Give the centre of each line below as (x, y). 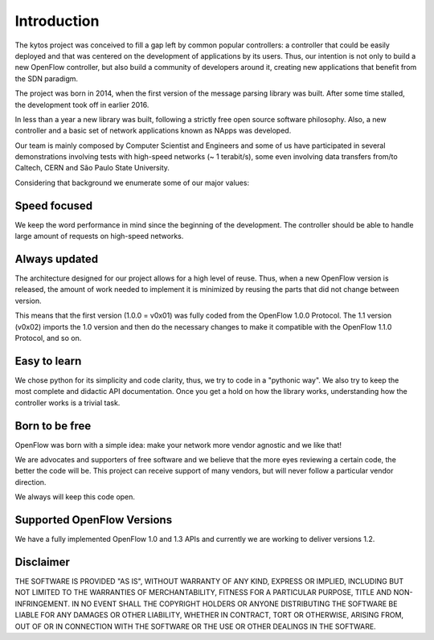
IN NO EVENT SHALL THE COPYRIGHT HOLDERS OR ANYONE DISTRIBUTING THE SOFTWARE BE (234, 604)
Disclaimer (42, 562)
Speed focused (53, 205)
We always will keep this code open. (75, 497)
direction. (31, 482)
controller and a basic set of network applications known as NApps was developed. (153, 131)
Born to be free (53, 426)
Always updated (57, 258)
